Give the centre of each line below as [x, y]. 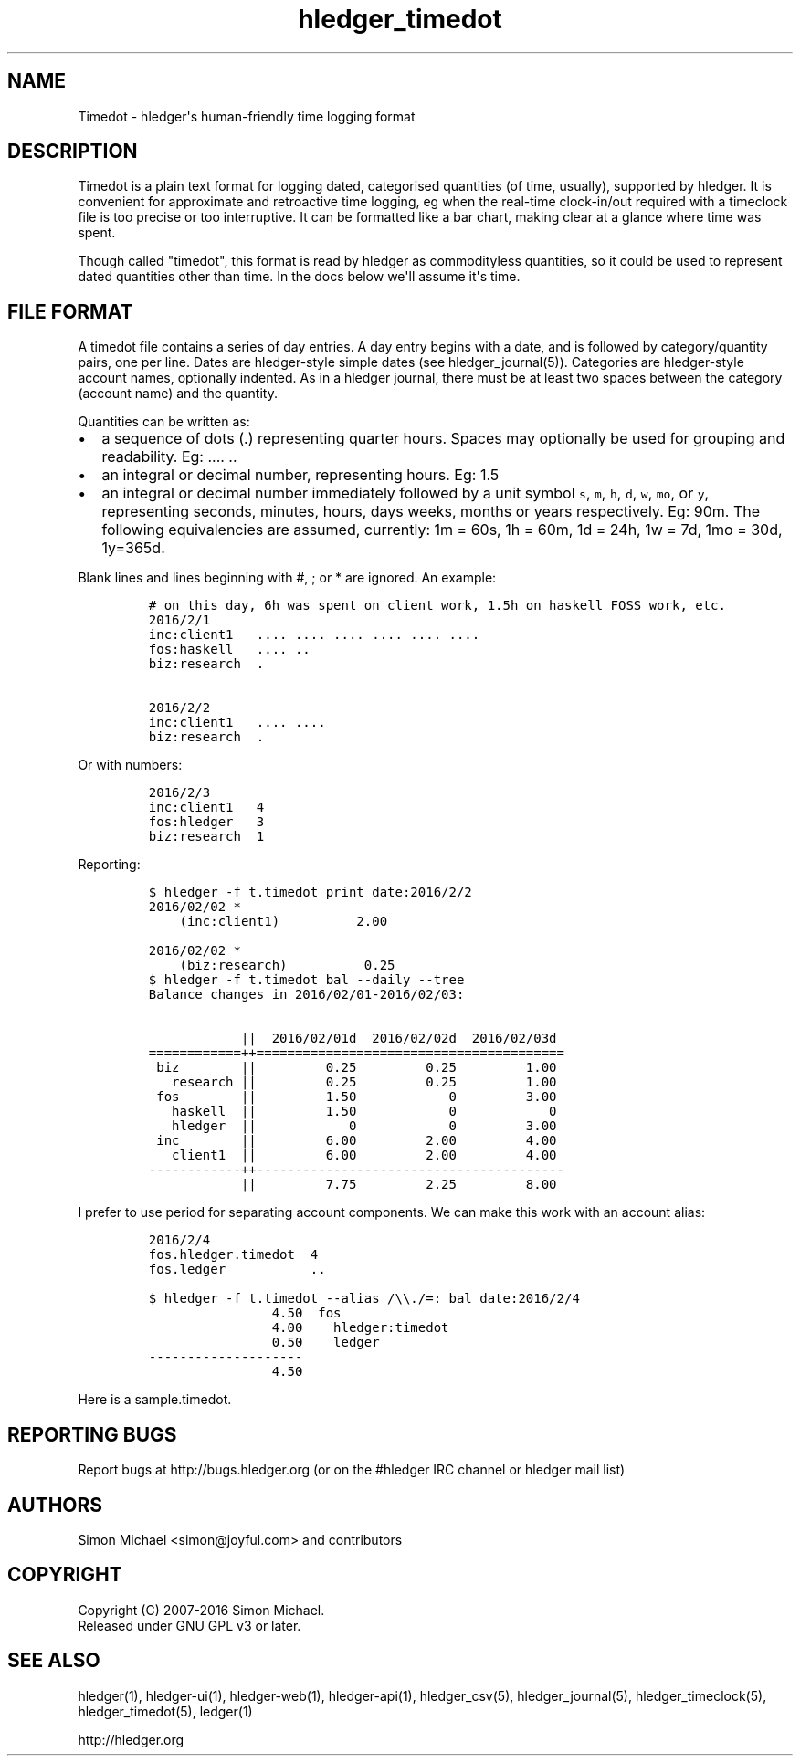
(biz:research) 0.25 [287, 965]
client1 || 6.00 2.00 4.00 [364, 1155]
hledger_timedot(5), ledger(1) [165, 1711]
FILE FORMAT [70, 311]
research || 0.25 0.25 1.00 [364, 1082]
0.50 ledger [326, 1343]
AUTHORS [55, 1505]
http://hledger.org [131, 1739]
